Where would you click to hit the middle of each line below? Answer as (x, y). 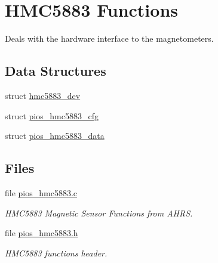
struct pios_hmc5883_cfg (52, 115)
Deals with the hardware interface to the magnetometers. (109, 38)
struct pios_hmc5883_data (55, 136)
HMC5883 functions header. (56, 253)
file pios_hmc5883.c (41, 192)
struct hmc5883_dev (43, 95)
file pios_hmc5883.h (42, 233)
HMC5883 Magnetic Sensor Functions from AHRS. (99, 213)
